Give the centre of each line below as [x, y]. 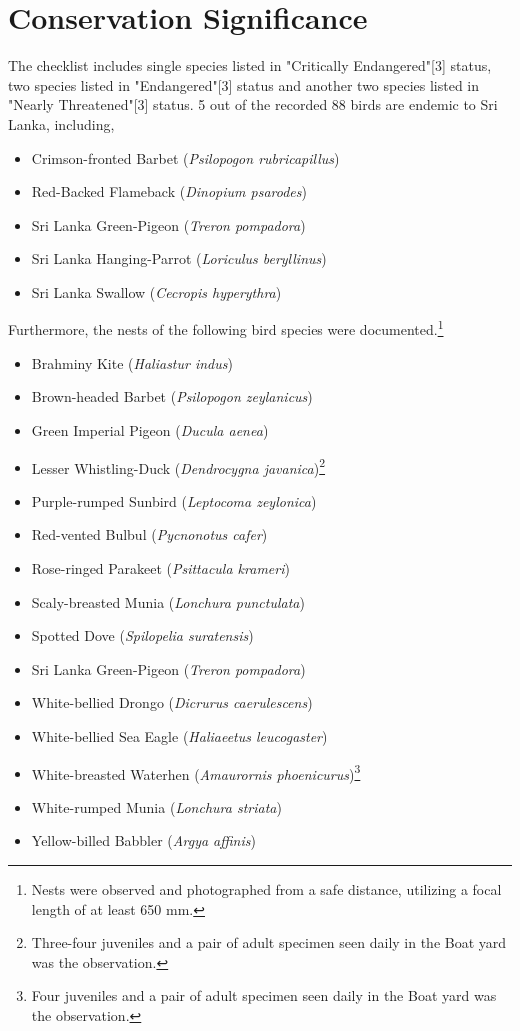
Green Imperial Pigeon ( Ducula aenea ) [150, 429]
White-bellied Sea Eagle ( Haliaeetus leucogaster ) [179, 735]
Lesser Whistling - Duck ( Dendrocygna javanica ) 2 [178, 466]
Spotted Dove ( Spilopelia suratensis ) [142, 635]
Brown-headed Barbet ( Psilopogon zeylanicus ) [172, 396]
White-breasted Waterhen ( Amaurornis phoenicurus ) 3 [196, 772]
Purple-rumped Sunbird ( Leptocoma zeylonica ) [174, 500]
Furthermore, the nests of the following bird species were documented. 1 [226, 328]
